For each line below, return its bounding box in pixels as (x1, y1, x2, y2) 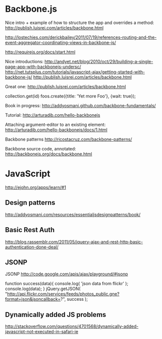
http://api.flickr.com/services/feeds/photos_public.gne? (7, 291, 120, 297)
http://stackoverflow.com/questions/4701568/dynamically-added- (5, 323, 139, 329)
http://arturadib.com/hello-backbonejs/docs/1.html (5, 126, 108, 133)
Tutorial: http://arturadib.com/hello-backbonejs (5, 112, 101, 118)
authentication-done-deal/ (5, 244, 59, 250)
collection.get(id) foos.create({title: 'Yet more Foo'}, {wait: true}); (5, 93, 136, 99)
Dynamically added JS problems (5, 310, 107, 319)
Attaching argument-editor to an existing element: (5, 121, 106, 127)
